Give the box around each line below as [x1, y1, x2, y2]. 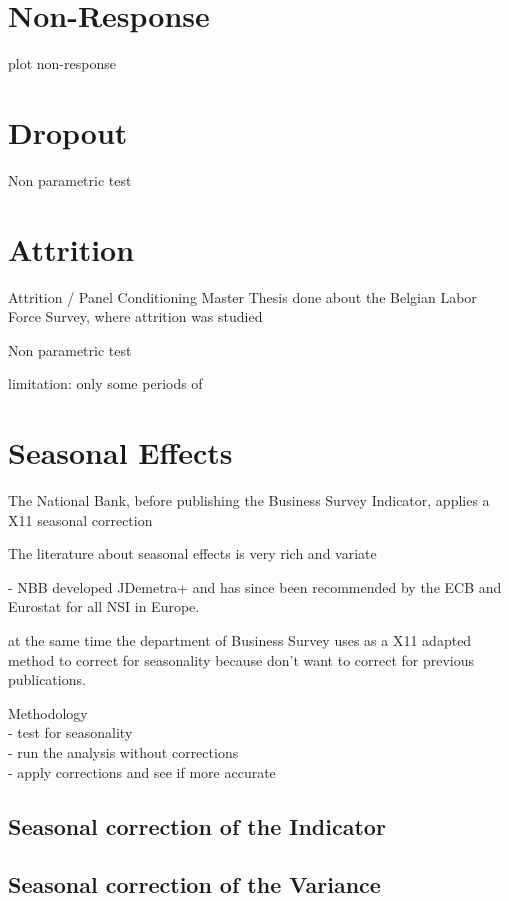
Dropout [8, 111, 128, 152]
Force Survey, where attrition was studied [8, 306, 263, 327]
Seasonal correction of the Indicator [8, 810, 386, 841]
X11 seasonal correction [8, 509, 153, 530]
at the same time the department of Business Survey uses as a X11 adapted [8, 630, 472, 651]
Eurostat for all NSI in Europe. [8, 596, 200, 617]
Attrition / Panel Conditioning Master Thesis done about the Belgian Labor [8, 286, 477, 307]
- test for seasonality [8, 722, 133, 743]
